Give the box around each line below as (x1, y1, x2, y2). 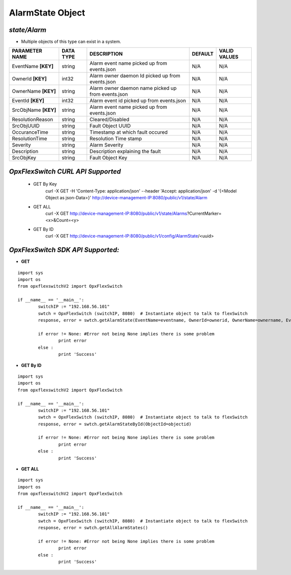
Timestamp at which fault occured (89, 129, 168, 136)
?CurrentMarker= (187, 210, 222, 216)
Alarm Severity (89, 141, 124, 148)
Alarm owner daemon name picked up (89, 85, 177, 92)
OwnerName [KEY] (12, 88, 56, 95)
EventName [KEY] (12, 63, 53, 70)
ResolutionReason (12, 116, 53, 123)
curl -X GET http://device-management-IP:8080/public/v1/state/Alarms (45, 210, 188, 216)
